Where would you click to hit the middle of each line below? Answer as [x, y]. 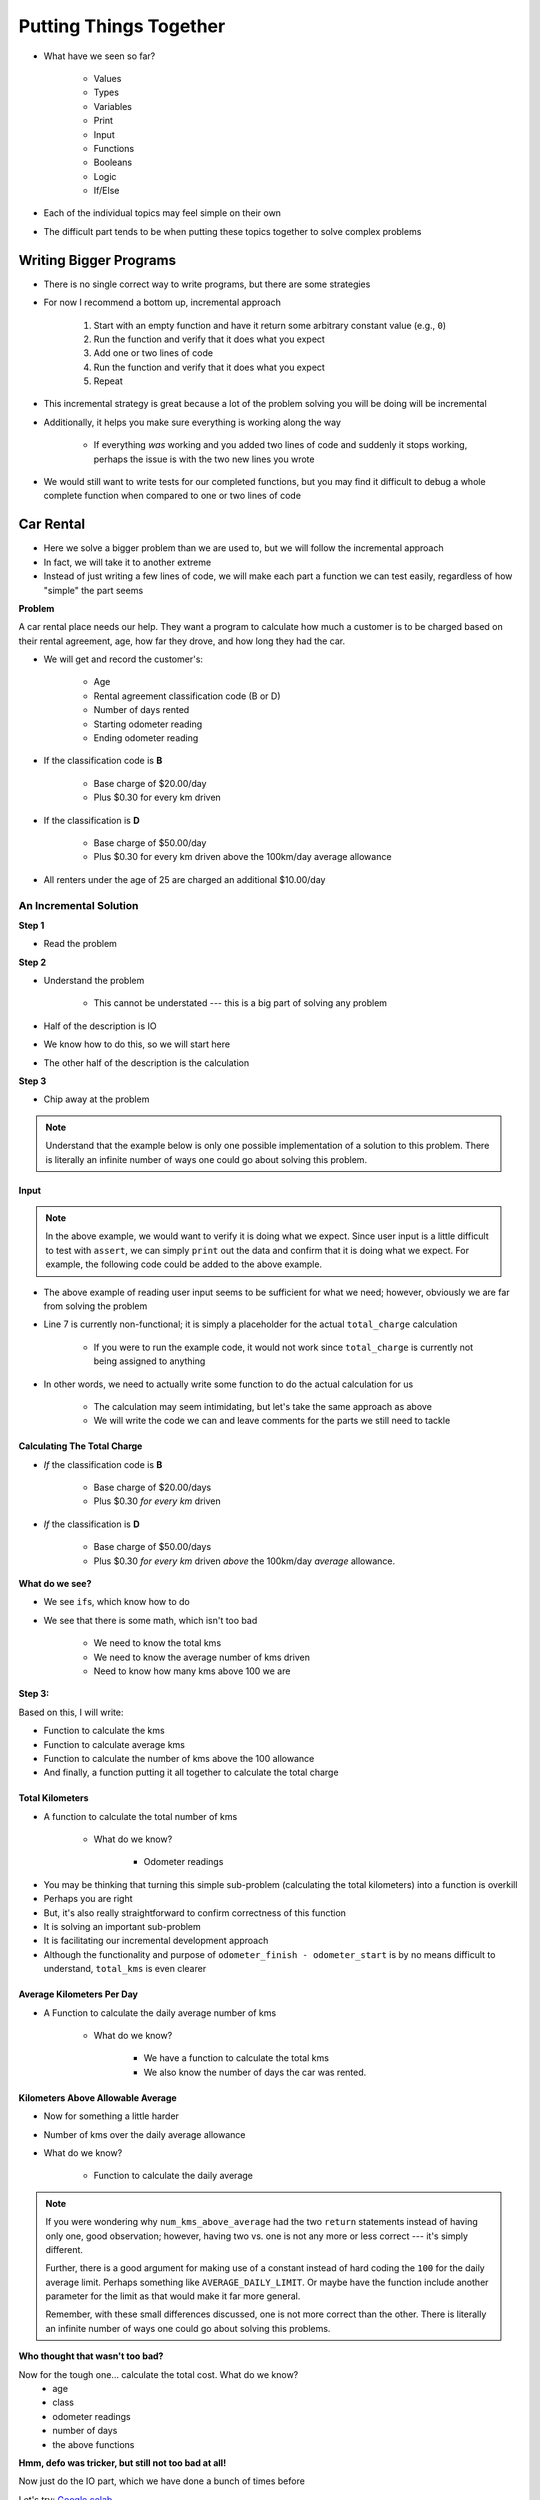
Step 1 [31, 925]
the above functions [93, 2444]
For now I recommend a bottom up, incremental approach [162, 302]
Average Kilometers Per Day [78, 1994]
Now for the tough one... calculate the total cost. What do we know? [158, 2374]
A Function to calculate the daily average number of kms [160, 2012]
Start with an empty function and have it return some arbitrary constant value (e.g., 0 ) [270, 325]
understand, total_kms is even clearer [125, 1969]
